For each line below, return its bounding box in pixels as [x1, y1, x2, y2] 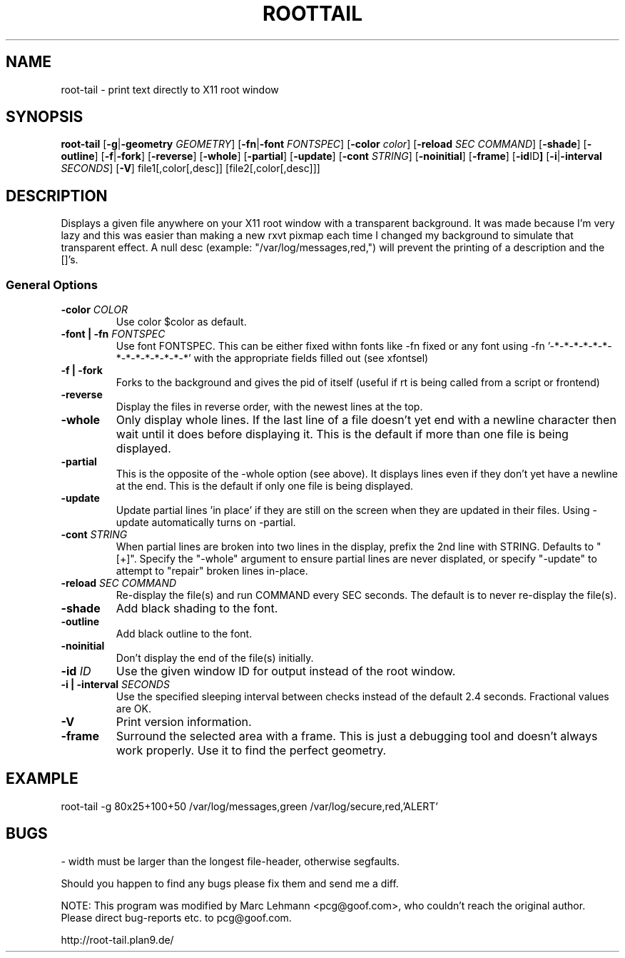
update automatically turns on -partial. [116, 516, 296, 529]
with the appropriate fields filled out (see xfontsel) [193, 352, 429, 365]
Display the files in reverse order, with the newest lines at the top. [116, 400, 423, 413]
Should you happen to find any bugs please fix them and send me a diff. [61, 877, 399, 889]
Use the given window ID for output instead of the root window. [116, 664, 456, 679]
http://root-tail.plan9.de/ [61, 933, 174, 946]
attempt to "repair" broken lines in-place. [116, 565, 308, 578]
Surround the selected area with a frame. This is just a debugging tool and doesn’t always [116, 729, 598, 744]
